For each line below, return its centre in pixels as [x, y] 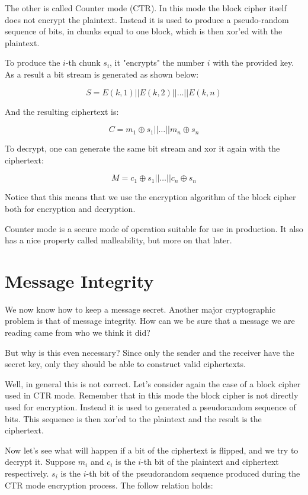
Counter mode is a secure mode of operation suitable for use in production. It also [154, 228]
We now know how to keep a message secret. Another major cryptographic [140, 309]
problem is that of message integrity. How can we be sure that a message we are [150, 321]
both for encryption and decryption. [70, 208]
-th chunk [83, 62]
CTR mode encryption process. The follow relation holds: [109, 485]
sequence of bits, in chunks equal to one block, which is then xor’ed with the [144, 31]
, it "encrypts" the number [157, 62]
